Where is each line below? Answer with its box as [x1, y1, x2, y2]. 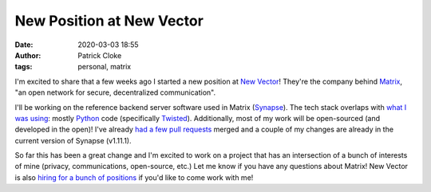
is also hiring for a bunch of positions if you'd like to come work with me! [14, 172, 254, 182]
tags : [14, 62, 33, 72]
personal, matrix [77, 62, 132, 72]
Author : [14, 50, 42, 60]
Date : [14, 40, 34, 49]
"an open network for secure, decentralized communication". [14, 88, 215, 97]
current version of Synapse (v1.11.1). [14, 135, 132, 145]
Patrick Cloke [77, 50, 122, 60]
